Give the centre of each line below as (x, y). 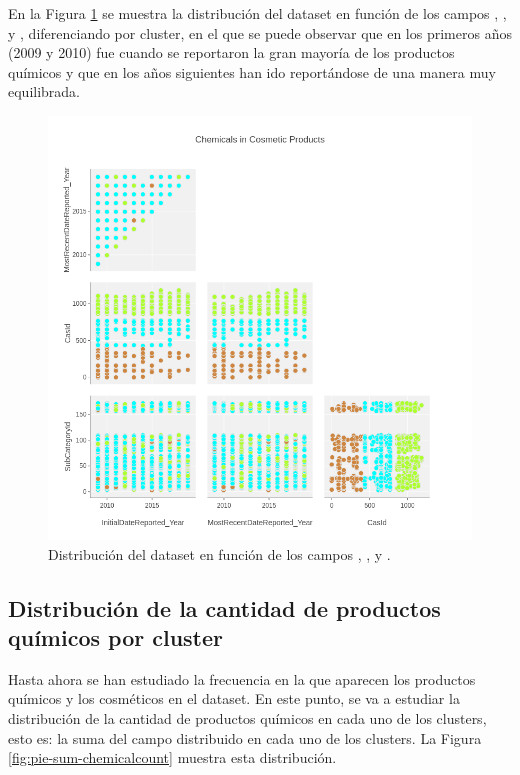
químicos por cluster (116, 636)
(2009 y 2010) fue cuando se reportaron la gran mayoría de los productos (231, 52)
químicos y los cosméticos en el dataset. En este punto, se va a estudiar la (234, 698)
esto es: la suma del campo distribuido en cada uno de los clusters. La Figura (245, 737)
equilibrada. (44, 91)
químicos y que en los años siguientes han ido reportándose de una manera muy (252, 71)
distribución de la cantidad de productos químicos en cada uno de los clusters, (247, 717)
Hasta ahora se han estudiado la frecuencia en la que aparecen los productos (242, 678)
